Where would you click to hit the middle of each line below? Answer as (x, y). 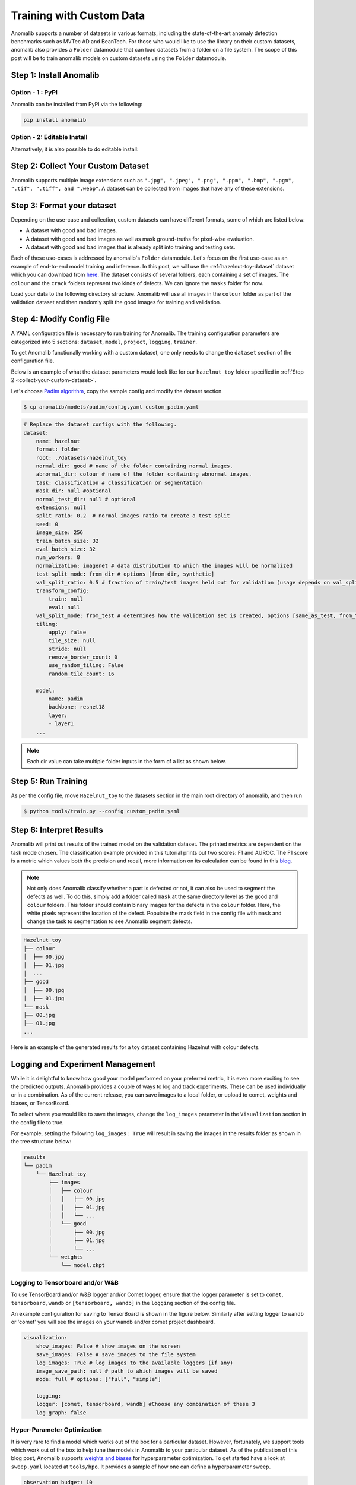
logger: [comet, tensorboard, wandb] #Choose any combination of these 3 (145, 1404)
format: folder (58, 449)
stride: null (67, 649)
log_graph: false (61, 1413)
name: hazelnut (58, 441)
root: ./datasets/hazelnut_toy (81, 458)
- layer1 (61, 724)
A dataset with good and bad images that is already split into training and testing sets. (131, 247)
